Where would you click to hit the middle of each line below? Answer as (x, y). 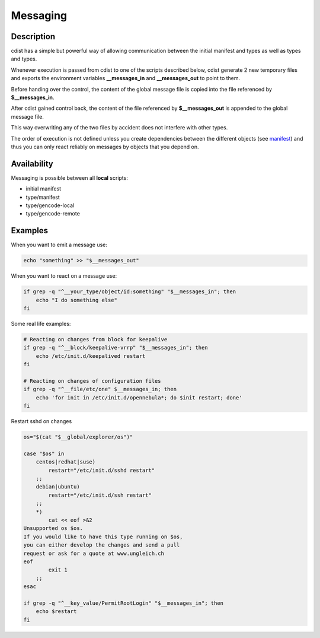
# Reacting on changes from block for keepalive (95, 339)
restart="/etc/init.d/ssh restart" (100, 495)
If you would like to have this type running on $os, (103, 537)
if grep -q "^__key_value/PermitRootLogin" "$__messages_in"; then (124, 603)
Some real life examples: (41, 324)
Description (33, 36)
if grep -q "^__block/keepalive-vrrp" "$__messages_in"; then (116, 348)
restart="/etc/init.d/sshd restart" (102, 470)
